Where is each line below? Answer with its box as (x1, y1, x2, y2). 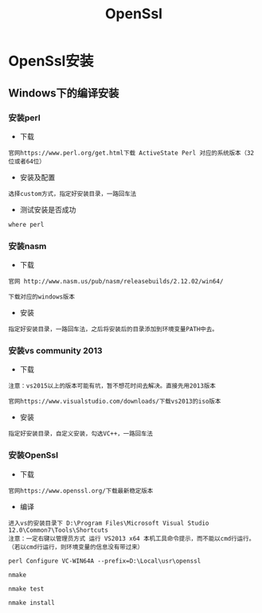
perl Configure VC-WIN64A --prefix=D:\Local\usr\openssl (8, 556, 201, 565)
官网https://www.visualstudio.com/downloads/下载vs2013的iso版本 (8, 397, 221, 406)
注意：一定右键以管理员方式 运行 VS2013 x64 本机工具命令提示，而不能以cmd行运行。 (8, 534, 256, 542)
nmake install (8, 599, 56, 607)
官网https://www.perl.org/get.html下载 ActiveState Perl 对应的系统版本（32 (8, 149, 255, 157)
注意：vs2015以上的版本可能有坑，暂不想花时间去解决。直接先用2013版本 (8, 382, 217, 390)
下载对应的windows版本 (8, 293, 76, 301)
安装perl (8, 112, 41, 123)
